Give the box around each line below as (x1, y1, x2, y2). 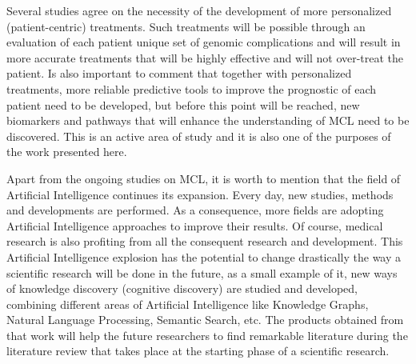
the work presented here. (6, 143, 127, 160)
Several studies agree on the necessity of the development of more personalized (6, 2, 392, 18)
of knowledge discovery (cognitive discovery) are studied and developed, (6, 280, 358, 297)
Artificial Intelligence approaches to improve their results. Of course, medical (6, 217, 383, 234)
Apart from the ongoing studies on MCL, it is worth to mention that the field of (6, 170, 401, 186)
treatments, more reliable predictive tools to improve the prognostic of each (6, 80, 377, 97)
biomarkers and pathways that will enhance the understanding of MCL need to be (6, 112, 410, 129)
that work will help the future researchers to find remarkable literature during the (6, 326, 408, 343)
